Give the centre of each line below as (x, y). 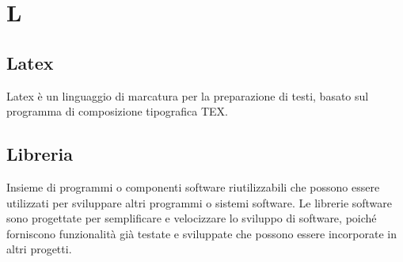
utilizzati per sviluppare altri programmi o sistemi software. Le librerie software (200, 202)
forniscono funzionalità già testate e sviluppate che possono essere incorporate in (202, 233)
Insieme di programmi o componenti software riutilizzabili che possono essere (193, 186)
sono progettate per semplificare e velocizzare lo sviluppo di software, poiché (192, 218)
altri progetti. (39, 249)
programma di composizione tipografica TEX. (118, 111)
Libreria (40, 154)
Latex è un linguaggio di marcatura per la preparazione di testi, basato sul (188, 95)
